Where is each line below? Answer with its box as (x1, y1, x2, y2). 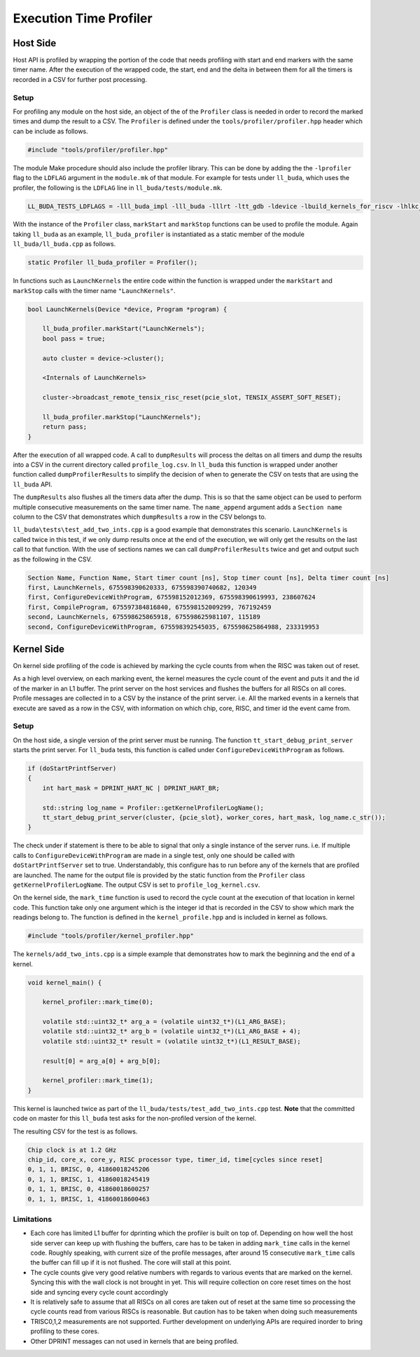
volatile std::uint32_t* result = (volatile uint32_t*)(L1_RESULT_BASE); (42, 1037, 301, 1045)
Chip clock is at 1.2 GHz (27, 1146, 117, 1154)
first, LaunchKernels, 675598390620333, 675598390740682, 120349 (27, 583, 257, 592)
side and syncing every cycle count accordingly (30, 1288, 169, 1296)
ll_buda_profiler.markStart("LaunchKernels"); (42, 325, 206, 333)
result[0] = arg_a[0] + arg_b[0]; (42, 1057, 161, 1065)
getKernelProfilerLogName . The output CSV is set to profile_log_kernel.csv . (13, 880, 260, 889)
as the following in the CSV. (13, 554, 92, 564)
